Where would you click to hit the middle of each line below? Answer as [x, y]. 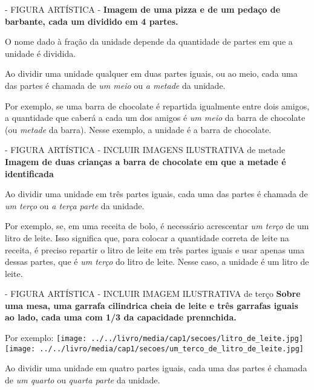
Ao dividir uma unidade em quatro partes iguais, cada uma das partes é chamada [156, 368]
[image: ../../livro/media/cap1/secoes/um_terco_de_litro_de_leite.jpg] [154, 349]
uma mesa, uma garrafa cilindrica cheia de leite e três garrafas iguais [152, 305]
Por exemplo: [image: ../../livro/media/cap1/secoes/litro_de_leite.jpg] [154, 338]
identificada [29, 173]
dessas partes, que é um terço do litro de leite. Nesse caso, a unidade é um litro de [157, 262]
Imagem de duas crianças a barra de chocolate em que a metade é [146, 161]
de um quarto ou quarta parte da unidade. [83, 379]
